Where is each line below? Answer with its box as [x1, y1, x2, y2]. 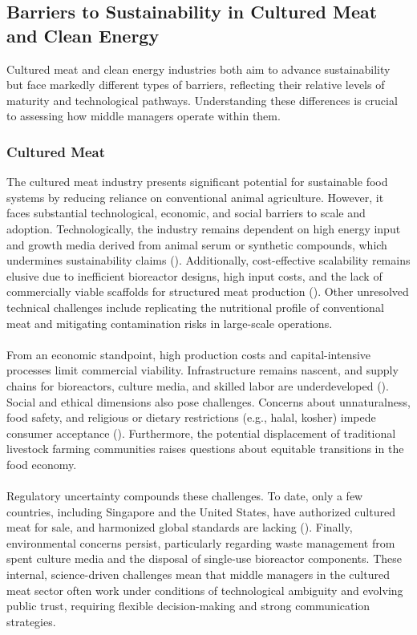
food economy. [6, 455, 77, 472]
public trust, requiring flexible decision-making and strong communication [6, 597, 370, 614]
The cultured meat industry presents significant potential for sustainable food [6, 173, 388, 190]
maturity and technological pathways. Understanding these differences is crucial [6, 91, 398, 108]
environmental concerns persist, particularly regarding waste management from [6, 534, 395, 551]
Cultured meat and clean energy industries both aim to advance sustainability [6, 60, 391, 77]
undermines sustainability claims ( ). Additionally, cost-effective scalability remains [6, 252, 411, 269]
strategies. [6, 613, 56, 629]
